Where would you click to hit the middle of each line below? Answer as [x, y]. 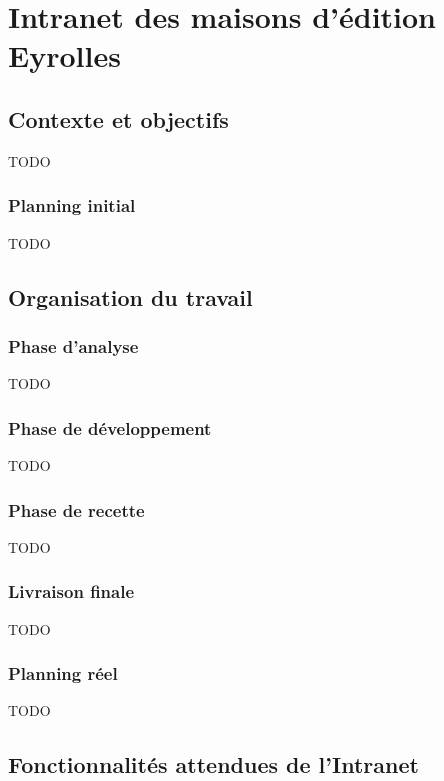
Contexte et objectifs [118, 118]
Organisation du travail [130, 296]
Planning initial [72, 205]
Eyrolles [64, 55]
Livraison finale [71, 591]
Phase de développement [110, 427]
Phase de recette [76, 509]
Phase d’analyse [73, 345]
